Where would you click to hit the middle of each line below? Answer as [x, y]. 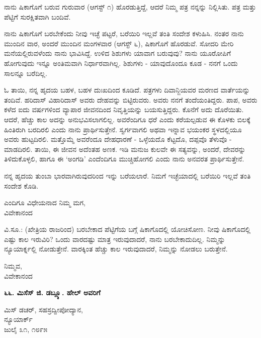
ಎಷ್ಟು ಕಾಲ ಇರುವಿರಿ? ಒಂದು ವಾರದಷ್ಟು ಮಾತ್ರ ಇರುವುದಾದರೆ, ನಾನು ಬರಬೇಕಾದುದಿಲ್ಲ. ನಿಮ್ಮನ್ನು [115, 239]
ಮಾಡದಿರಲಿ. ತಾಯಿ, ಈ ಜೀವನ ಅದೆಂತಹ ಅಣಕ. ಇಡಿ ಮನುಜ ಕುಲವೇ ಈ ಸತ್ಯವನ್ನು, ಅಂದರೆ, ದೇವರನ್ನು [125, 149]
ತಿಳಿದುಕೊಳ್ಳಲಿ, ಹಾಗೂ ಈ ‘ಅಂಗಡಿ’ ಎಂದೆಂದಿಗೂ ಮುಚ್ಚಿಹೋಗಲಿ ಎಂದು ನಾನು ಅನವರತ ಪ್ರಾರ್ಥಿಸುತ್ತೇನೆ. [124, 159]
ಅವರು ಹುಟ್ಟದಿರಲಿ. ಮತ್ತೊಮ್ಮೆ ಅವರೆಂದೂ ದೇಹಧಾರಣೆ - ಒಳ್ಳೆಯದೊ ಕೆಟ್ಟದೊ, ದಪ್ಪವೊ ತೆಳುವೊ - [118, 139]
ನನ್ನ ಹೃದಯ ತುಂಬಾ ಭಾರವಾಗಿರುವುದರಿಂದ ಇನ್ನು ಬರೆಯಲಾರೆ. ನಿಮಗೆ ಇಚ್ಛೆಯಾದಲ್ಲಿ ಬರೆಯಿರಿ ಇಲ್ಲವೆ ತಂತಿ [127, 175]
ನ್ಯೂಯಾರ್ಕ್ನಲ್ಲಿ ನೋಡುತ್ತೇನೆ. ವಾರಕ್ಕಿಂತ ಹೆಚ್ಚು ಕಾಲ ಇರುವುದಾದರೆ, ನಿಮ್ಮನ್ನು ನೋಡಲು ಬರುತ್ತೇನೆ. [116, 249]
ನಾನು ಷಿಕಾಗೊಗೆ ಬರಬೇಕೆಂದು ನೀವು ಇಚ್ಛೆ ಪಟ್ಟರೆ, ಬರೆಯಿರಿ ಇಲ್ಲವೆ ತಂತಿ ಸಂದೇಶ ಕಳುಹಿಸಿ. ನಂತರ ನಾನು [124, 33]
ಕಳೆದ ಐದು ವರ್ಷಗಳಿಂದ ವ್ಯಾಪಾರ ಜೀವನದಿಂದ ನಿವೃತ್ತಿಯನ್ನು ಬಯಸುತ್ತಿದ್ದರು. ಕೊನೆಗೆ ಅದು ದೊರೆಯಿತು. [124, 109]
